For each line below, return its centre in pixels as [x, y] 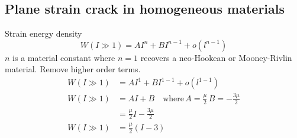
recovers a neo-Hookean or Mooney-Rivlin [216, 57]
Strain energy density [43, 33]
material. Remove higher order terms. [73, 69]
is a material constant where [64, 57]
